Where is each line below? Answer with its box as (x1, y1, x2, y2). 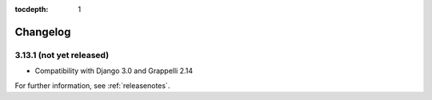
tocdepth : (14, 5, 49, 13)
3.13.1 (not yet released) (14, 49, 110, 60)
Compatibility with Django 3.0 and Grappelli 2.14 (34, 66, 194, 75)
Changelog (14, 25, 71, 39)
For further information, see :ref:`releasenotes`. (14, 80, 170, 90)
